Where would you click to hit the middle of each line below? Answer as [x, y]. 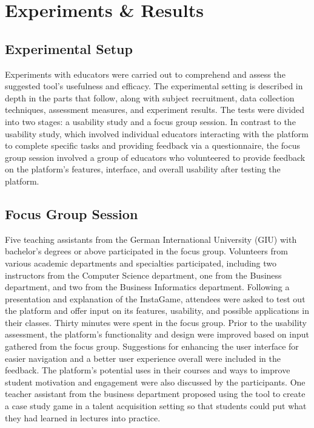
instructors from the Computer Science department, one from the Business [143, 275]
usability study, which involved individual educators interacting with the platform [157, 133]
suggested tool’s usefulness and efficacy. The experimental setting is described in [154, 86]
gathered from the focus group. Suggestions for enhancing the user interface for [152, 346]
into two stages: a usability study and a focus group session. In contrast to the [150, 121]
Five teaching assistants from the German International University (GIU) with [151, 239]
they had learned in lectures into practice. [83, 417]
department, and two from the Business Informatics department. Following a [147, 287]
